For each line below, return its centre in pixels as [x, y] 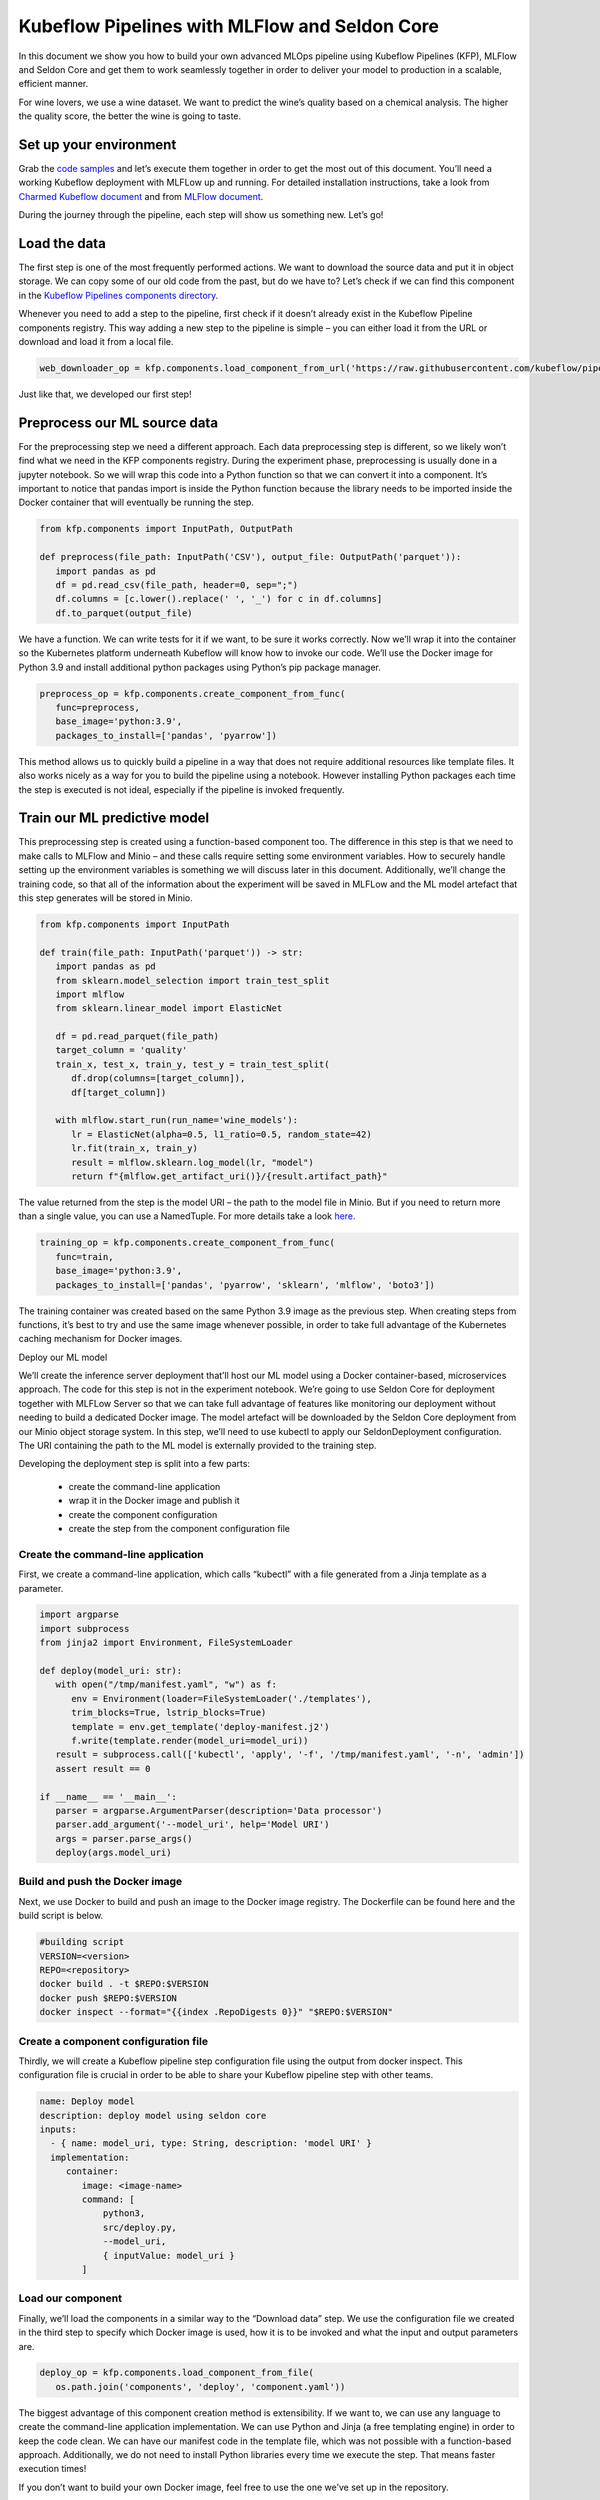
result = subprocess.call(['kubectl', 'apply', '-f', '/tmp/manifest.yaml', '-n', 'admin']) [290, 1754]
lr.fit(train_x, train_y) [135, 1148]
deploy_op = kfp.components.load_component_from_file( [176, 2373]
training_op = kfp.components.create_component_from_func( [187, 1243]
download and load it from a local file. [96, 342]
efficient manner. [53, 84]
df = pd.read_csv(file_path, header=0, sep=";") [177, 585]
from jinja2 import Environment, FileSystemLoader [166, 1643]
